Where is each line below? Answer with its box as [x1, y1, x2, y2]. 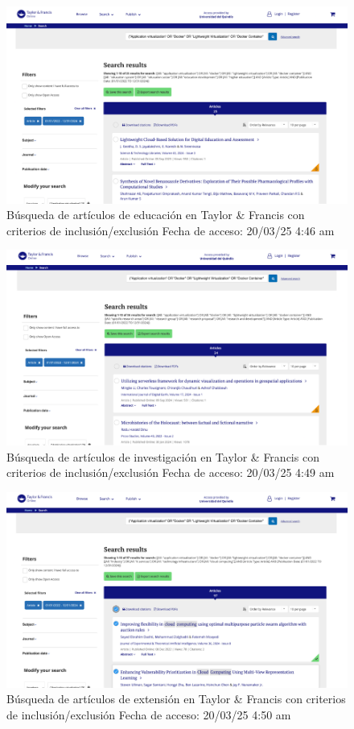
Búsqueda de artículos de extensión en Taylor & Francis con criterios [6, 690, 346, 707]
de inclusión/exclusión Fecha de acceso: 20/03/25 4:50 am [6, 706, 291, 723]
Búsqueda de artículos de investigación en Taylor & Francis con [6, 448, 319, 465]
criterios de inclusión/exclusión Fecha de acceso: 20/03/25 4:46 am [6, 222, 335, 238]
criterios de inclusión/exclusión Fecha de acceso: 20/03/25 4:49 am [6, 464, 335, 481]
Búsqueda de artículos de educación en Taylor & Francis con [6, 206, 305, 223]
